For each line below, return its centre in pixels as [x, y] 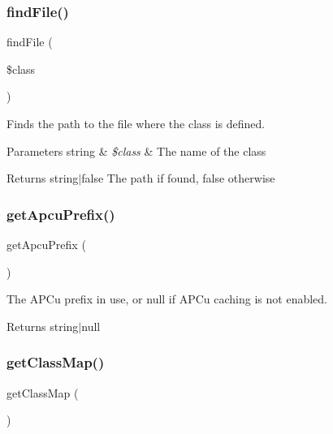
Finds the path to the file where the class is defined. [136, 123]
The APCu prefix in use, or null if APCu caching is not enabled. [167, 299]
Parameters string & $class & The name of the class [136, 150]
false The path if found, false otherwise [178, 178]
